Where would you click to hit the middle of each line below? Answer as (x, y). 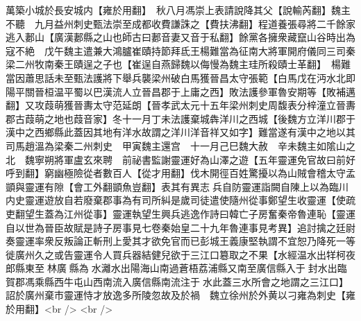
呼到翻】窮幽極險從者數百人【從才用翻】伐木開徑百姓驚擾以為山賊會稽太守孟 (180, 173)
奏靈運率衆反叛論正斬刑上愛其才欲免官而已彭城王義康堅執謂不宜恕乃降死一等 (180, 241)
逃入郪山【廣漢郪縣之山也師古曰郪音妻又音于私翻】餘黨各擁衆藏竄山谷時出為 (180, 37)
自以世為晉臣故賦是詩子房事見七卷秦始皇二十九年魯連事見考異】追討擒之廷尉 (180, 227)
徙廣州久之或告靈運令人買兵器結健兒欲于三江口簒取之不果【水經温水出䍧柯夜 (180, 254)
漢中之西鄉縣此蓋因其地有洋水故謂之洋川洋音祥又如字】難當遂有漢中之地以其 (180, 132)
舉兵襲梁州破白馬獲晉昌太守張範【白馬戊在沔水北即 (238, 77)
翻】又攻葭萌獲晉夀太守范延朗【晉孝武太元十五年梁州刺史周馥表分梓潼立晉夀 (180, 105)
